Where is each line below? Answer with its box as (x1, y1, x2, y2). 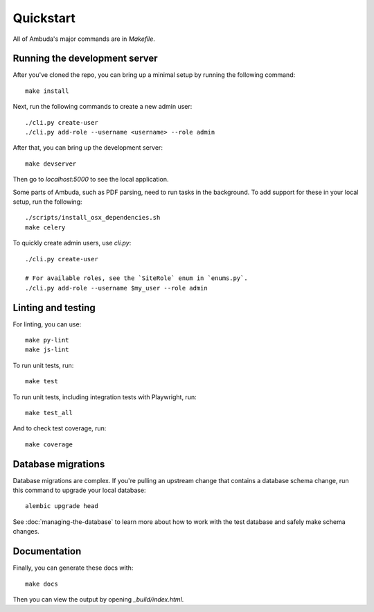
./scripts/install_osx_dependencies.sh (25, 213, 161, 222)
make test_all (25, 409, 73, 417)
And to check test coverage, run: (12, 424, 107, 432)
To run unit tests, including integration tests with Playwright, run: (12, 392, 197, 401)
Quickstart (12, 10, 76, 26)
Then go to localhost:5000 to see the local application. (12, 175, 169, 184)
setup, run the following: (12, 198, 82, 206)
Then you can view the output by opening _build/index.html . (12, 595, 184, 603)
